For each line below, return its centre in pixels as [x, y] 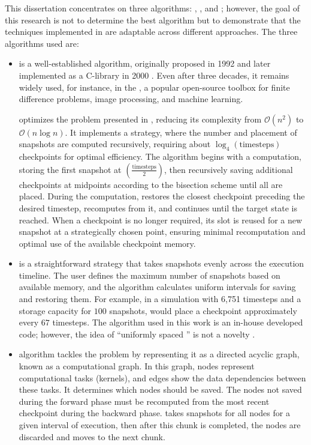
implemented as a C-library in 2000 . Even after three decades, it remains [154, 75]
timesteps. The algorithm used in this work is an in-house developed [178, 322]
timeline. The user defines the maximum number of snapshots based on [150, 275]
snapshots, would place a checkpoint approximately [203, 310]
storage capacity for [55, 310]
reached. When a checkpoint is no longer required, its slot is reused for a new [161, 219]
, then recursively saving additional [229, 169]
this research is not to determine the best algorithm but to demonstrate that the [153, 20]
